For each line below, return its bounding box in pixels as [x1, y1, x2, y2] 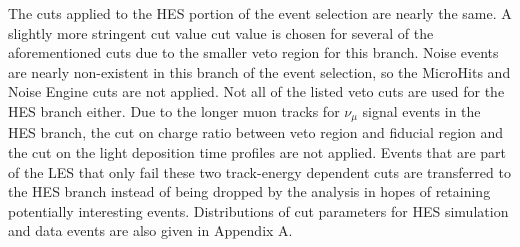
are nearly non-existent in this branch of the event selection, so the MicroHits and [8, 61, 511, 82]
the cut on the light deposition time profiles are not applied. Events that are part [8, 142, 506, 163]
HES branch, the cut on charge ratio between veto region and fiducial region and [8, 122, 504, 143]
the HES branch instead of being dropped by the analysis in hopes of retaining [8, 181, 491, 202]
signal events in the [362, 100, 481, 121]
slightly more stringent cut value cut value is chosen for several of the [8, 22, 434, 43]
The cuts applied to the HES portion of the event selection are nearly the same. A [8, 3, 512, 23]
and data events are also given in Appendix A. [8, 220, 293, 241]
